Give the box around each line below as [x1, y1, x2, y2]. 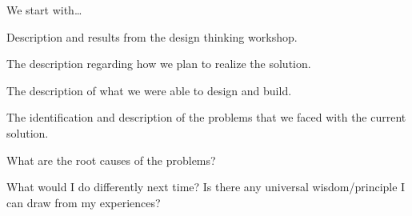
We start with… [6, 2, 82, 18]
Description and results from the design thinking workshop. [6, 28, 298, 45]
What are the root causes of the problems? [6, 151, 216, 168]
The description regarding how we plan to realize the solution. [6, 55, 311, 72]
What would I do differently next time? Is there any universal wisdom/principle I [6, 178, 406, 195]
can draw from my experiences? [6, 194, 161, 210]
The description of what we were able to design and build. [6, 82, 292, 98]
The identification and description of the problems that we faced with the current [6, 109, 406, 126]
